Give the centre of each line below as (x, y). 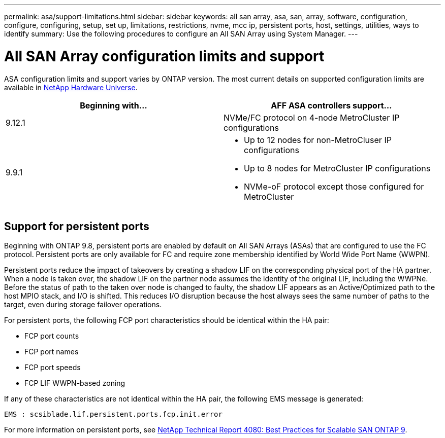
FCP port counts (52, 336)
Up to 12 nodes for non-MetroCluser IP (318, 140)
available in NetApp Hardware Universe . (71, 87)
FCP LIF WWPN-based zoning (75, 383)
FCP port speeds (53, 368)
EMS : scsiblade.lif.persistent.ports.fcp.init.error (113, 414)
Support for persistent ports (77, 226)
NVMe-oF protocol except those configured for (334, 186)
